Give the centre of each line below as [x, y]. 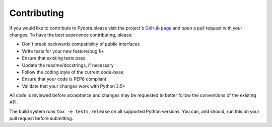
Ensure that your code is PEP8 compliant [64, 79]
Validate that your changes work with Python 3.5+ [74, 86]
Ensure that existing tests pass [54, 58]
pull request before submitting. [41, 118]
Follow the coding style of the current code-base [73, 72]
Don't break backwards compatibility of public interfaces [81, 44]
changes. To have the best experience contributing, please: [71, 34]
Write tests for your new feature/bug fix [63, 51]
